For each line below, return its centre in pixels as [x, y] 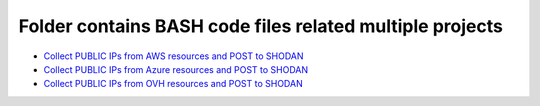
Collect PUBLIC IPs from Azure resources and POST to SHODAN [176, 69]
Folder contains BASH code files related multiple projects [261, 26]
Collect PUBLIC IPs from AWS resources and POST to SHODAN [173, 56]
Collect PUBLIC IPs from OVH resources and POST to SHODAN [173, 84]
